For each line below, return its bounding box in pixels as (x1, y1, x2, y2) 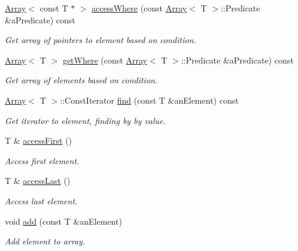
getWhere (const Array (62, 53, 147, 66)
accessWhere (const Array (92, 2, 187, 14)
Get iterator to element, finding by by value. (5, 114, 166, 126)
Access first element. (5, 154, 80, 167)
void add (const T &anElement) (5, 214, 122, 227)
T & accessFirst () (5, 134, 72, 147)
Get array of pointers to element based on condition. (5, 34, 196, 46)
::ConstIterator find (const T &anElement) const (60, 93, 239, 106)
